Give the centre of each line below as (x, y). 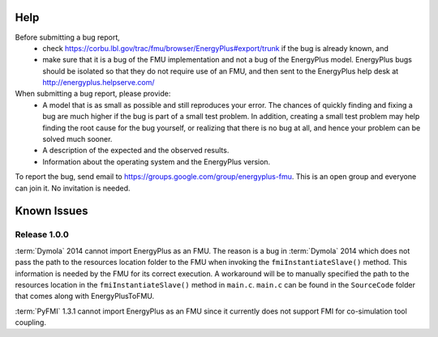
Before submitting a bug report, (68, 37)
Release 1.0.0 (42, 235)
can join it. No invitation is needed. (73, 188)
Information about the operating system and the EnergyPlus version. (157, 161)
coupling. (30, 322)
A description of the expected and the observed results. (136, 151)
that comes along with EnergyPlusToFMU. (85, 296)
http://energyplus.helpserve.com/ (99, 83)
